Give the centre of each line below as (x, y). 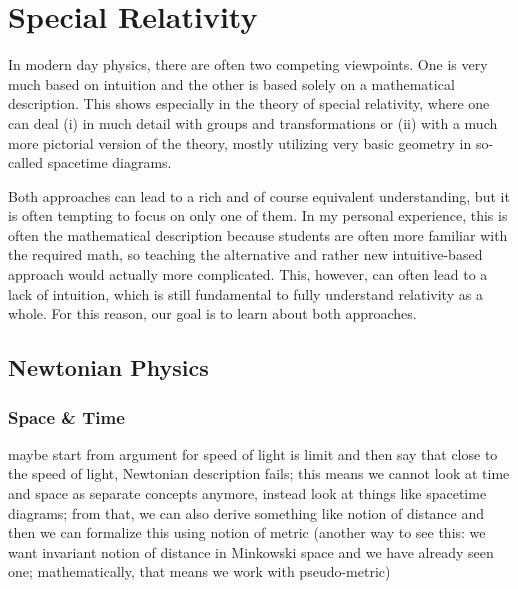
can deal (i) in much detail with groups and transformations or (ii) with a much (253, 122)
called (25, 162)
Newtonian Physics (108, 367)
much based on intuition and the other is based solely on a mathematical (231, 83)
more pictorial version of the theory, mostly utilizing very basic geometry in (240, 142)
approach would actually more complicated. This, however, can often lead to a (248, 274)
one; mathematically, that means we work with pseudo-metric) (199, 571)
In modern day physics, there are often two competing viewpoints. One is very (248, 64)
